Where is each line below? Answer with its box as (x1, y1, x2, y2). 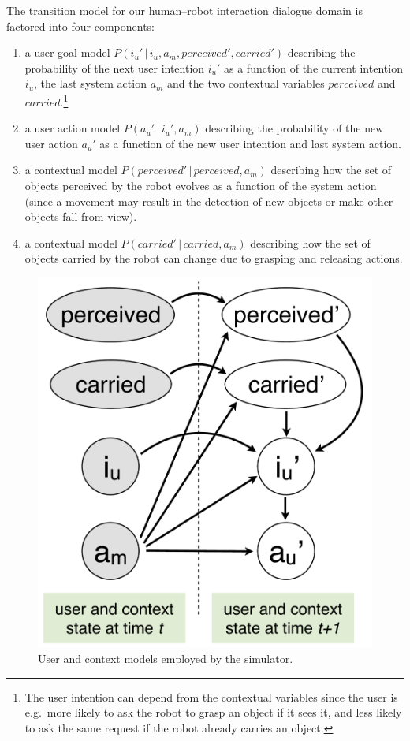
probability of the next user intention (24, 59, 205, 76)
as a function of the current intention (224, 59, 403, 76)
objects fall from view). (24, 208, 137, 225)
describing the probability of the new (205, 120, 384, 136)
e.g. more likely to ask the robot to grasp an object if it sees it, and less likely (24, 704, 402, 721)
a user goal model (24, 44, 110, 61)
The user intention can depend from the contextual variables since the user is (24, 688, 398, 705)
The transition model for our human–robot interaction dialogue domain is (6, 2, 363, 18)
